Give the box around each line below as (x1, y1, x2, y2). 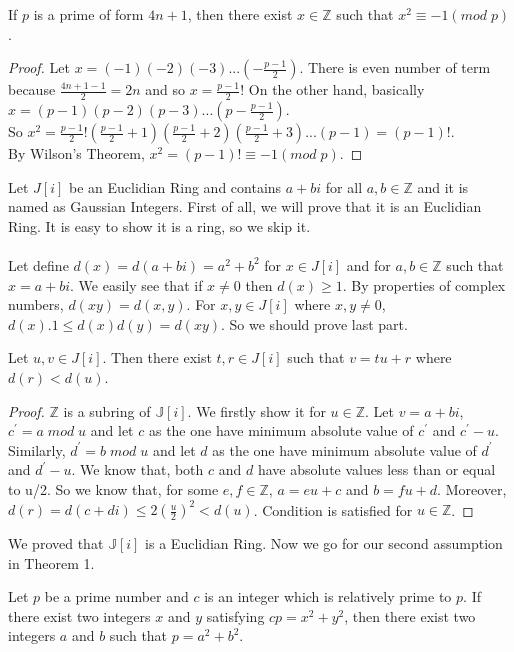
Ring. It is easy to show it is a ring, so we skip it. (8, 215, 311, 236)
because (8, 79, 56, 100)
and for (346, 254, 391, 275)
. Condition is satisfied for (253, 499, 413, 520)
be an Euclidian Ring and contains (69, 176, 282, 197)
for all (325, 176, 363, 197)
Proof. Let (8, 57, 70, 78)
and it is (417, 176, 469, 197)
